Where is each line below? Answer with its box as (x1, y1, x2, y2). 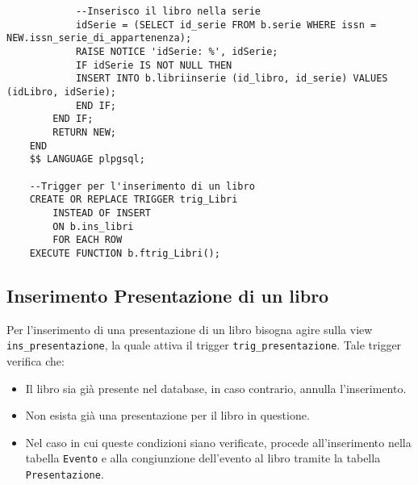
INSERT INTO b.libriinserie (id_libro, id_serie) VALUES (75, 73, 388, 85)
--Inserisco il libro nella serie (75, 6, 261, 17)
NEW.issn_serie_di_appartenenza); (6, 32, 192, 44)
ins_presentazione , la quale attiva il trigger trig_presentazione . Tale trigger (6, 337, 402, 353)
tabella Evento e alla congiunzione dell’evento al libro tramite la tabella (25, 449, 381, 466)
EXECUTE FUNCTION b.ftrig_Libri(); (29, 247, 220, 259)
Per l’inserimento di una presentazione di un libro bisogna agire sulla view (6, 320, 373, 337)
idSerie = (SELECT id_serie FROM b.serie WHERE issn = (75, 19, 377, 31)
